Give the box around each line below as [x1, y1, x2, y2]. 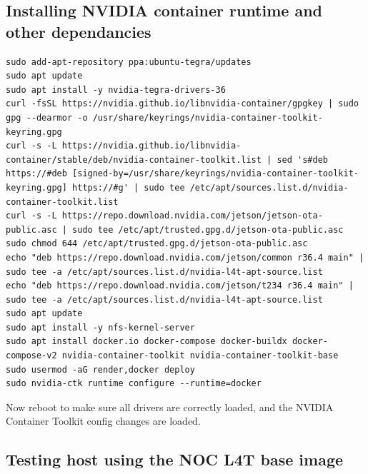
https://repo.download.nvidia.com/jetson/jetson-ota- [61, 211, 323, 221]
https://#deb [6, 168, 67, 179]
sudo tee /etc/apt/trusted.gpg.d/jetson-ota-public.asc [72, 224, 344, 235]
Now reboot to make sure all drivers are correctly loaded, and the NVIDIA [6, 399, 334, 414]
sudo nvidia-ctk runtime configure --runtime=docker [6, 378, 262, 389]
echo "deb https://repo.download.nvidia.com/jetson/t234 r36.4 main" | [6, 281, 354, 291]
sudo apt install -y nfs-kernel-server [6, 322, 195, 333]
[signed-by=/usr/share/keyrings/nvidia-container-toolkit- [72, 168, 359, 179]
